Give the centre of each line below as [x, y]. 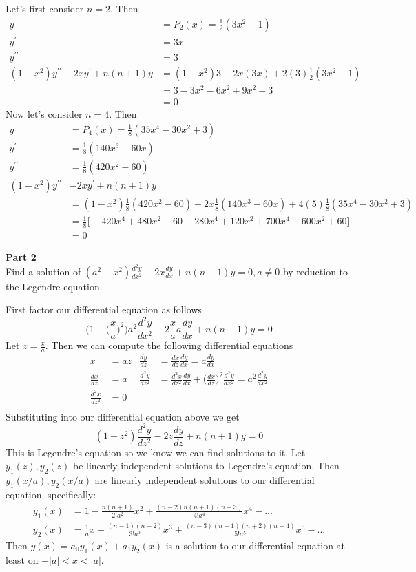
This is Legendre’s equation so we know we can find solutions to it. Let [156, 452]
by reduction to [315, 271]
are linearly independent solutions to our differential [205, 480]
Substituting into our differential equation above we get [123, 416]
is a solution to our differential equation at [256, 545]
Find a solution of [43, 271]
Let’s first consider [45, 8]
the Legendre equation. [54, 286]
